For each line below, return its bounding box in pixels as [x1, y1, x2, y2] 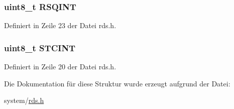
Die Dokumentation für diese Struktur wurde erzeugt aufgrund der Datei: [4, 78, 230, 88]
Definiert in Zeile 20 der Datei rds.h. [4, 61, 116, 72]
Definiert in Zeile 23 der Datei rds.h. [4, 20, 116, 31]
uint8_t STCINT [4, 41, 76, 54]
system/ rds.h [4, 95, 44, 105]
